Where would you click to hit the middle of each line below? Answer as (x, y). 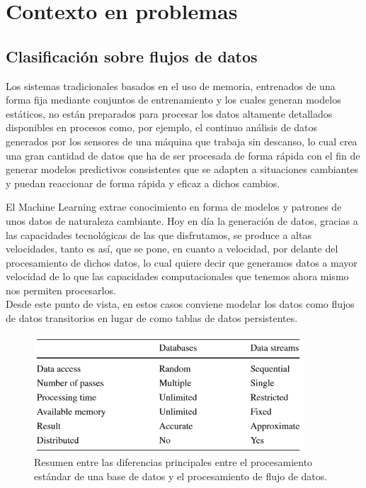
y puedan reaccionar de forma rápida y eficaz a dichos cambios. (143, 183)
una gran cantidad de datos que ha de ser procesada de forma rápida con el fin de (183, 155)
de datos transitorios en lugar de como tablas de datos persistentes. (152, 318)
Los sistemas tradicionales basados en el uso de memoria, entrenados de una (171, 85)
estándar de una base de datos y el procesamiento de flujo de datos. (181, 476)
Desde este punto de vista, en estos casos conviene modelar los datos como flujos (180, 304)
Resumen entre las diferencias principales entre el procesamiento (173, 462)
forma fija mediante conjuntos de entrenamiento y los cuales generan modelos (173, 100)
